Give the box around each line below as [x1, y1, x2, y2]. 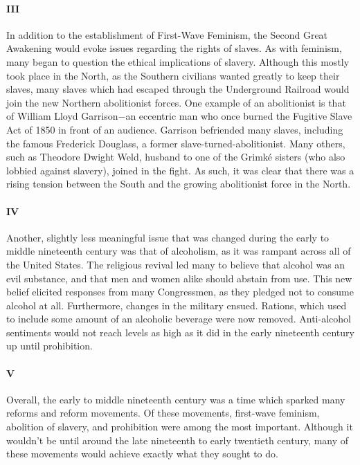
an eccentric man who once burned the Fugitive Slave [125, 109, 352, 123]
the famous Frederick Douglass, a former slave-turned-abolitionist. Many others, [6, 136, 345, 150]
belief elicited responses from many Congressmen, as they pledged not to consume [6, 284, 354, 299]
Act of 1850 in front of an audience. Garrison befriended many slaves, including [6, 122, 343, 136]
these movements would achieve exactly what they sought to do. [6, 446, 278, 461]
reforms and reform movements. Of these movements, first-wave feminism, [6, 405, 320, 420]
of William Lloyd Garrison [6, 109, 118, 123]
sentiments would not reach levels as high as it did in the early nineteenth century [6, 325, 354, 339]
